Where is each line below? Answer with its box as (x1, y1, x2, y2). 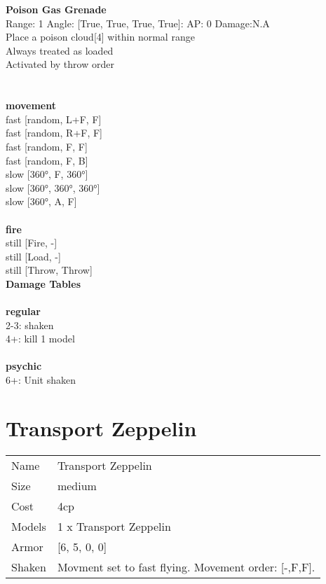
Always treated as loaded (6, 43, 114, 57)
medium (57, 477, 97, 494)
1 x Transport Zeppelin (57, 517, 171, 534)
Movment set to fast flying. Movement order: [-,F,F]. (57, 558, 315, 575)
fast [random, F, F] (6, 139, 88, 153)
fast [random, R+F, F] (6, 125, 102, 140)
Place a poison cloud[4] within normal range (6, 29, 195, 44)
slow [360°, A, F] (6, 194, 77, 209)
